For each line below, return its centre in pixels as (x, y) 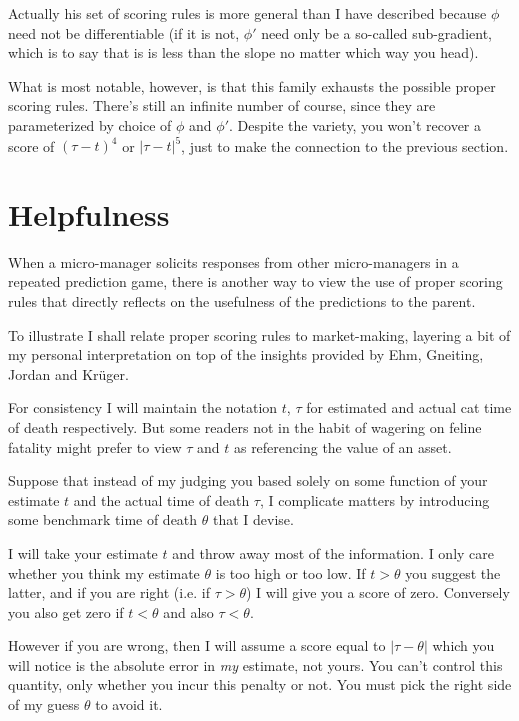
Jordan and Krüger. (68, 373)
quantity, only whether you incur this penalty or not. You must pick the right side (260, 684)
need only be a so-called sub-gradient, (376, 32)
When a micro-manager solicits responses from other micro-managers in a (233, 261)
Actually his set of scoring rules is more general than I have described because (247, 13)
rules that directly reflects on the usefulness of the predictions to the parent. (242, 300)
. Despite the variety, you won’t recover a (355, 124)
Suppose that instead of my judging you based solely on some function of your (248, 480)
